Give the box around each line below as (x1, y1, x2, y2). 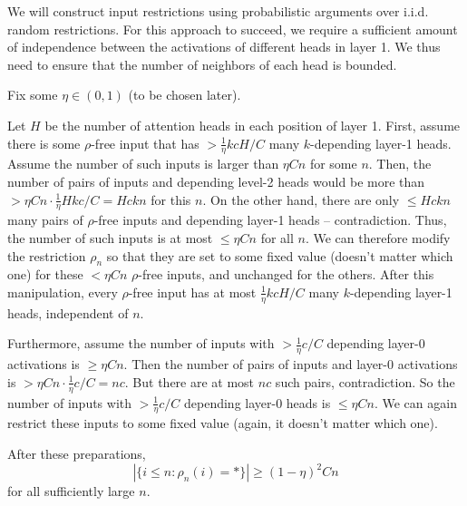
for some (309, 154, 357, 173)
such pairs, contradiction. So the (275, 372, 455, 391)
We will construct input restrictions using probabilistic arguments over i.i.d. (7, 2, 429, 20)
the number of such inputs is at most (7, 229, 213, 247)
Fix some (7, 85, 58, 104)
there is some (7, 133, 81, 152)
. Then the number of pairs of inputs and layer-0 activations (123, 355, 458, 374)
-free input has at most (128, 282, 257, 301)
